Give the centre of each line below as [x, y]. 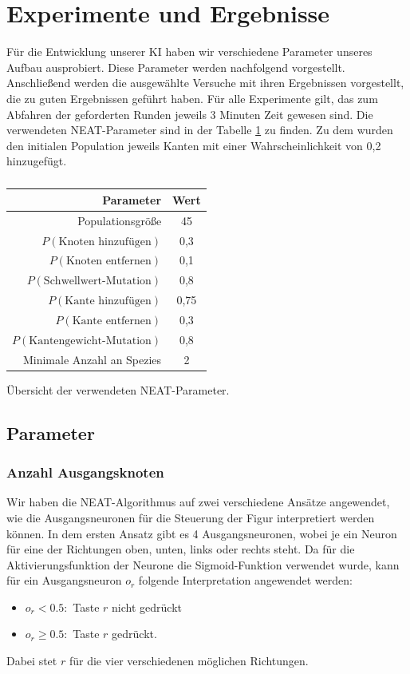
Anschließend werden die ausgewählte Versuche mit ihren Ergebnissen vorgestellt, [205, 83]
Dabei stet [32, 661]
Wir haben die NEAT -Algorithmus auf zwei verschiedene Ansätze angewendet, [198, 502]
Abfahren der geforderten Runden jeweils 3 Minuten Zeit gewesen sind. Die [190, 114]
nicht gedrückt [147, 607]
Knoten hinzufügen [105, 242]
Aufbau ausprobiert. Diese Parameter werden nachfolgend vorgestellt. [176, 67]
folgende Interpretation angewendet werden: [245, 580]
